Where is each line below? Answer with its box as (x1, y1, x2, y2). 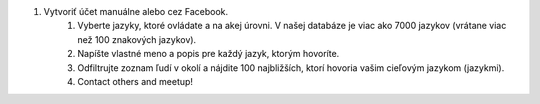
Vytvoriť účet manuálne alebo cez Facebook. (43, 6, 229, 17)
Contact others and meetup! (77, 75, 194, 87)
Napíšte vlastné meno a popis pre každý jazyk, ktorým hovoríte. (77, 48, 340, 60)
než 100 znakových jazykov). (77, 33, 197, 45)
